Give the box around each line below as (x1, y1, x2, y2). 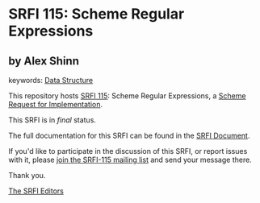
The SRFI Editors (8, 186, 65, 196)
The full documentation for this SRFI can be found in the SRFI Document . (8, 130, 250, 140)
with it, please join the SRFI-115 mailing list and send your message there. (8, 155, 252, 164)
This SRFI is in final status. (8, 115, 97, 125)
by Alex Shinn (8, 54, 79, 68)
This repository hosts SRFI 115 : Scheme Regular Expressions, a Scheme (8, 91, 246, 101)
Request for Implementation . (8, 100, 103, 109)
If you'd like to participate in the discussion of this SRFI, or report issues (8, 147, 248, 155)
